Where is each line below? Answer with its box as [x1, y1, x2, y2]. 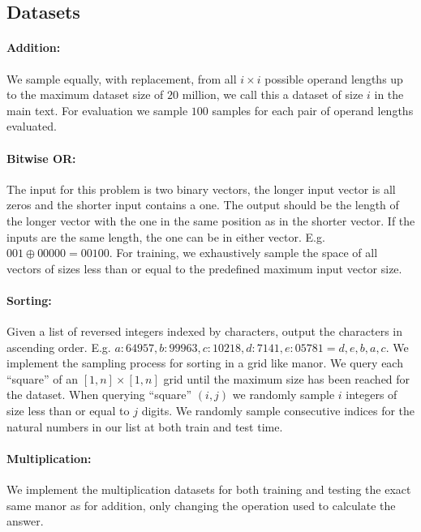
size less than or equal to [6, 402, 130, 419]
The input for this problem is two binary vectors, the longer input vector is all [6, 180, 396, 197]
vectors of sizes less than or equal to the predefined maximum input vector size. [6, 260, 402, 277]
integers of [346, 386, 397, 403]
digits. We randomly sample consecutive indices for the [141, 402, 415, 419]
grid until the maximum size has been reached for [163, 370, 410, 387]
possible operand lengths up [264, 70, 403, 87]
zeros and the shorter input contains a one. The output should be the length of [6, 196, 399, 213]
